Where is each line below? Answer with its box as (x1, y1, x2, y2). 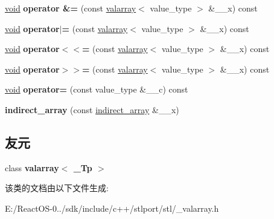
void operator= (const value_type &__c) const (5, 83, 188, 96)
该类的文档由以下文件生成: (5, 181, 109, 194)
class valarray (5, 161, 59, 174)
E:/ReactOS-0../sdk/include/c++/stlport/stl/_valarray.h (5, 201, 219, 214)
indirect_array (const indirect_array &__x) (5, 103, 179, 116)
